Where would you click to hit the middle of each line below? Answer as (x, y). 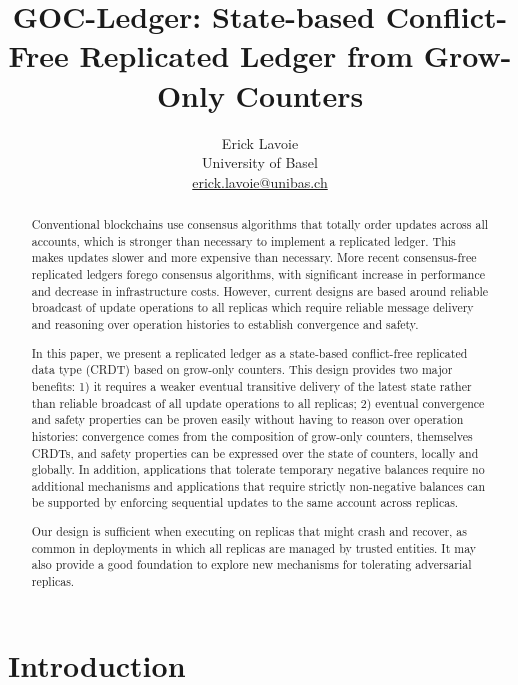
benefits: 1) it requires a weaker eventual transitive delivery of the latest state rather (251, 385)
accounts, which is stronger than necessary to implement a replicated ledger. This (243, 240)
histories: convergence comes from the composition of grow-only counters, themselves (252, 435)
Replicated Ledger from (246, 55)
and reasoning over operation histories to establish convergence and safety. (225, 324)
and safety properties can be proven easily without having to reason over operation (247, 419)
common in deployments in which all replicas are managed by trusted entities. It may (254, 547)
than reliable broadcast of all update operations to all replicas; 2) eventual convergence (258, 402)
